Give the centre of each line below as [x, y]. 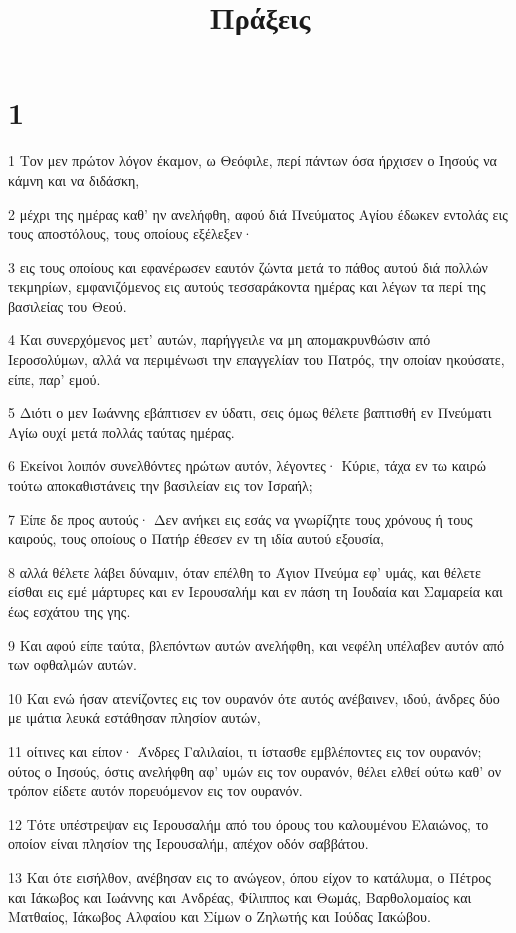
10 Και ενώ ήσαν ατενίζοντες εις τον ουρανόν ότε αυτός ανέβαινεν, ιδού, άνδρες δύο [254, 697]
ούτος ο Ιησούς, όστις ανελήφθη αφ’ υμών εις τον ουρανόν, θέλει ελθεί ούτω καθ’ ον [255, 770]
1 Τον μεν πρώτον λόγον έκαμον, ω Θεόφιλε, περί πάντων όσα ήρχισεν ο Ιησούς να [252, 160]
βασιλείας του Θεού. [67, 305]
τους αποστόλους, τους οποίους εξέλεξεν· [130, 233]
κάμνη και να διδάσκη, [74, 179]
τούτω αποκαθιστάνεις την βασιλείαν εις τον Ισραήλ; [160, 485]
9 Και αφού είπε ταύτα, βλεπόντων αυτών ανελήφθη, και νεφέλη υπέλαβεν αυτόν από [256, 644]
